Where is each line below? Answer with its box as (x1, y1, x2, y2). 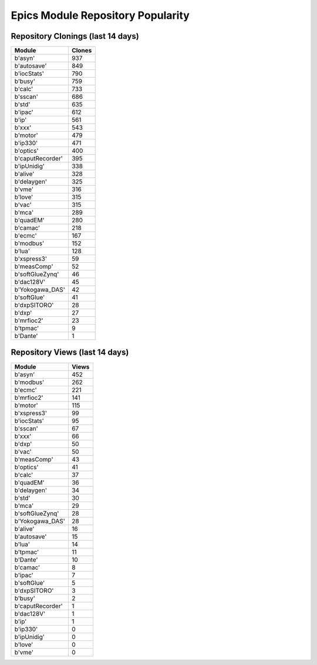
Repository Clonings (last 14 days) (11, 31, 139, 41)
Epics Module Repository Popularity (11, 9, 190, 22)
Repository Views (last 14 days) (11, 347, 129, 357)
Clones (71, 46, 92, 55)
